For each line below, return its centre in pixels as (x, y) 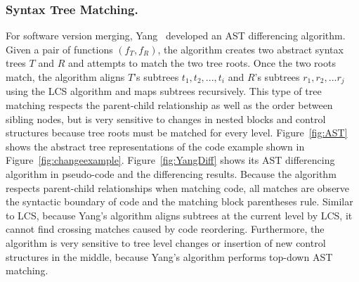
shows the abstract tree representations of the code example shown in (155, 146)
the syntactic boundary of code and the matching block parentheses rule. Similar (179, 201)
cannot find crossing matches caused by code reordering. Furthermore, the (165, 229)
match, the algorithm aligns (65, 77)
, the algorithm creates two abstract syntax (250, 49)
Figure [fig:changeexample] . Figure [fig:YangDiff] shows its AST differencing (170, 160)
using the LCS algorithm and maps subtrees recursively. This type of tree (164, 91)
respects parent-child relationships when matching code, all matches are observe (178, 187)
